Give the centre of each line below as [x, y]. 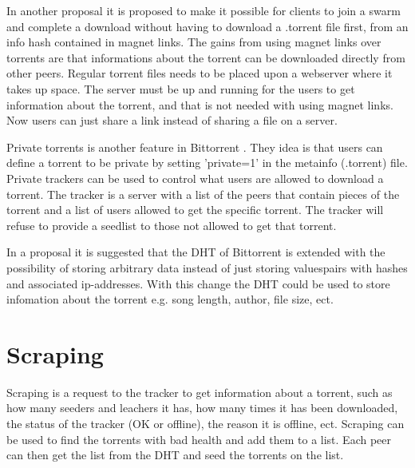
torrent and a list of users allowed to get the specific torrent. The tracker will [195, 210]
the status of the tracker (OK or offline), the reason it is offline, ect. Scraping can [206, 423]
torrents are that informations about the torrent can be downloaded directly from [206, 57]
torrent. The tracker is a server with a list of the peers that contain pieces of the [203, 194]
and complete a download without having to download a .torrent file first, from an [207, 26]
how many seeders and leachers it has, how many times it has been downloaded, [202, 408]
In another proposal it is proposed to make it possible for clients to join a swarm [204, 10]
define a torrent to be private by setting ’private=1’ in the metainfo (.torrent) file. [207, 163]
